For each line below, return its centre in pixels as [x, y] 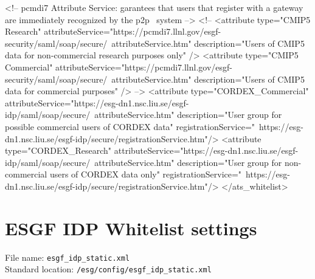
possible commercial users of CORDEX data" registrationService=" [130, 126]
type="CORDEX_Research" [58, 150]
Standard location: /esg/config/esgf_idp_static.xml [108, 269]
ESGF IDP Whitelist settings [131, 228]
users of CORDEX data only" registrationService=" [146, 174]
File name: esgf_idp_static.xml [67, 257]
